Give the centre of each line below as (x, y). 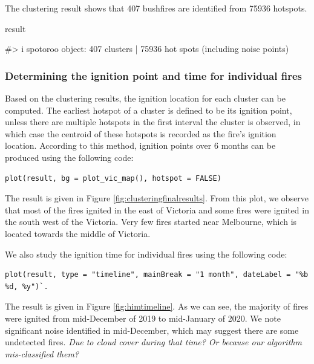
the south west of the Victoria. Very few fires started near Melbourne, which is (151, 222)
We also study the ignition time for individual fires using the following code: (146, 254)
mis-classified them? (42, 353)
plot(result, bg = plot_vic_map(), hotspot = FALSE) (113, 178)
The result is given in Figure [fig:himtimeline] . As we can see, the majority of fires (157, 306)
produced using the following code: (69, 157)
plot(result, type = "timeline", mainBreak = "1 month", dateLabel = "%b (157, 275)
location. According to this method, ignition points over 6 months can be (140, 145)
